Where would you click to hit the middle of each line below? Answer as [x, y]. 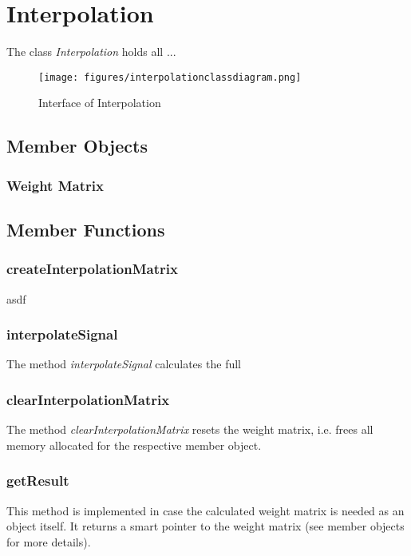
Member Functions [86, 229]
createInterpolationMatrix [92, 269]
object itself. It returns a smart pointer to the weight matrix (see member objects [205, 526]
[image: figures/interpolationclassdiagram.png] [170, 77]
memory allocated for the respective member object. [134, 445]
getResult [38, 481]
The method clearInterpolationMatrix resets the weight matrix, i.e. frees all [190, 429]
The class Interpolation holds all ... [91, 52]
